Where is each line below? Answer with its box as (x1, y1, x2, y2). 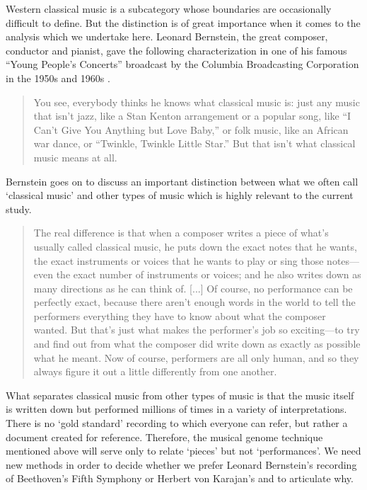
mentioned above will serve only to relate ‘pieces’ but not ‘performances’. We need (6, 443, 361, 458)
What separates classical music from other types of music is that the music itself (6, 387, 354, 402)
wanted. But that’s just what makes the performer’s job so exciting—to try (33, 322, 360, 337)
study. (6, 201, 32, 216)
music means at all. (33, 149, 117, 164)
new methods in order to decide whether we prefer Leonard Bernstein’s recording (6, 457, 357, 472)
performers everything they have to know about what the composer (33, 308, 326, 323)
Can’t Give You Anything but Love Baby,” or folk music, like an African (33, 122, 349, 137)
